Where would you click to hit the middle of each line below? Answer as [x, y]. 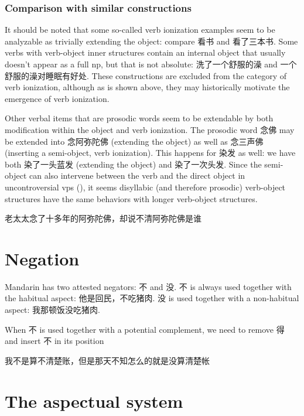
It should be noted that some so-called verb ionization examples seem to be [140, 30]
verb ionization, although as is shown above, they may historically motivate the [147, 87]
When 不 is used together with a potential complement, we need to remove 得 [145, 329]
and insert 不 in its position [54, 341]
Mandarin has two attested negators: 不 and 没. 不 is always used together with [148, 286]
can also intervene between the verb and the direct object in [137, 175]
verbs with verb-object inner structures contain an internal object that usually [145, 52]
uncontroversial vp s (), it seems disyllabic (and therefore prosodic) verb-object [145, 187]
